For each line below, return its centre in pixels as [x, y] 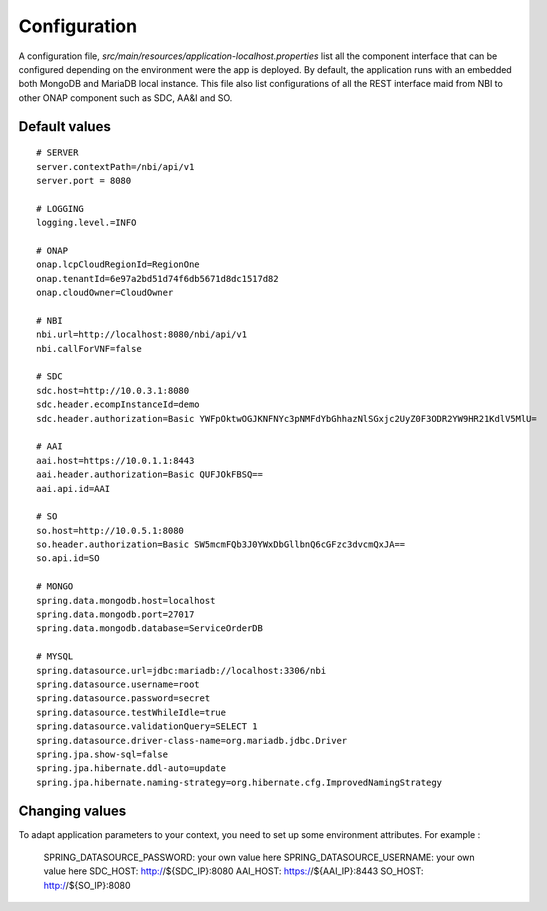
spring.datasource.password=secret [123, 698]
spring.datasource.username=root [118, 684]
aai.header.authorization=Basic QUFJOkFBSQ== [150, 474]
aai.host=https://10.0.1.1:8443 [115, 460]
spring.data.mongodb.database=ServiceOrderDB [150, 628]
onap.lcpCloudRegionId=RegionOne [118, 264]
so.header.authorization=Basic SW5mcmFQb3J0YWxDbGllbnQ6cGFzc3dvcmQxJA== [221, 544]
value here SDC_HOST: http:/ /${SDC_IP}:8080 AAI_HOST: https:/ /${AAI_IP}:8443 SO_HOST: [233, 871]
